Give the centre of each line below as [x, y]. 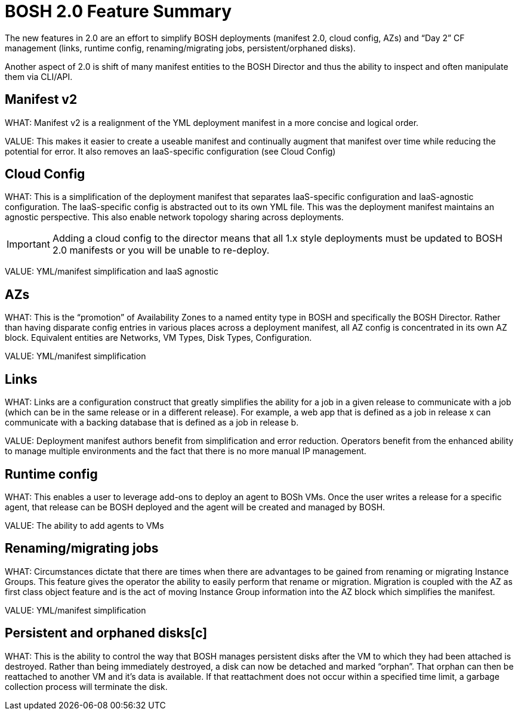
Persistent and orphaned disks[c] [106, 633]
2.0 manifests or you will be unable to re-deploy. [161, 250]
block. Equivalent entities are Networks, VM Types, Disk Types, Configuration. [158, 338]
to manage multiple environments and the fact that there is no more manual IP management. [186, 451]
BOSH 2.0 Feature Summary [118, 11]
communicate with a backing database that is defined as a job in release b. [152, 423]
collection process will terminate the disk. [86, 686]
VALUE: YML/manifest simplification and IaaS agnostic [112, 272]
